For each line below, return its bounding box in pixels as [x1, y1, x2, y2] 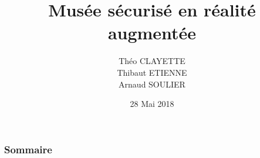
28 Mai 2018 [130, 98, 174, 110]
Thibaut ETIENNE [117, 66, 187, 78]
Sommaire [4, 142, 52, 156]
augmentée [107, 21, 197, 45]
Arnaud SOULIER [119, 78, 185, 90]
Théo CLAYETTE [119, 55, 185, 67]
